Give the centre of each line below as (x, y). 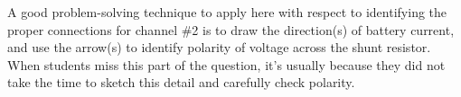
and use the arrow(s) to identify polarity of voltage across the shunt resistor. (219, 47)
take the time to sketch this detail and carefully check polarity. (181, 82)
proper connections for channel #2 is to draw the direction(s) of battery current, (231, 29)
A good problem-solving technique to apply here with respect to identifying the (227, 12)
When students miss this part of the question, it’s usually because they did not (226, 64)
